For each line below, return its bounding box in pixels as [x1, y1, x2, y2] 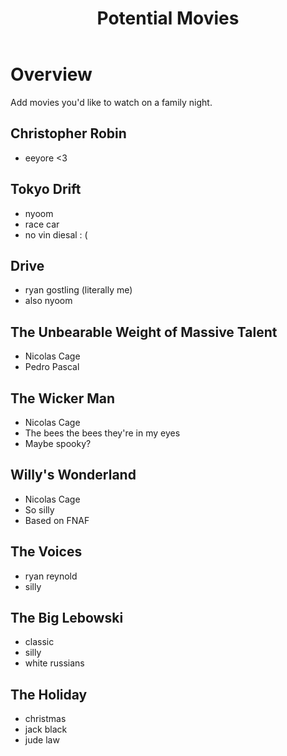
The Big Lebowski [10, 610, 124, 627]
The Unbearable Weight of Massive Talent [10, 323, 278, 341]
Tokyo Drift [10, 181, 82, 198]
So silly [24, 503, 55, 516]
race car [24, 218, 60, 230]
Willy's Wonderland [10, 467, 137, 484]
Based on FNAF [24, 514, 90, 526]
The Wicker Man [10, 390, 115, 407]
